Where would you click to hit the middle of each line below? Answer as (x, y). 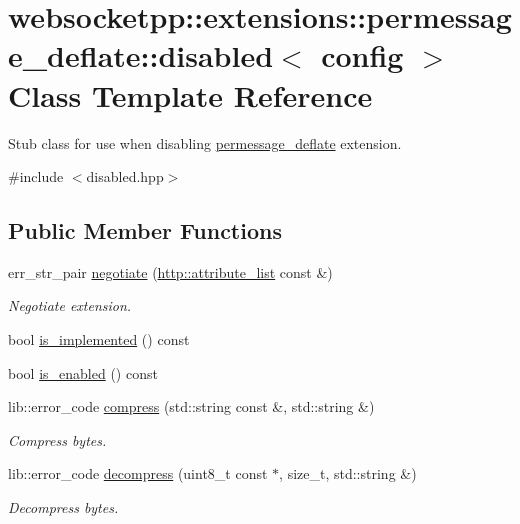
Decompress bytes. (63, 507)
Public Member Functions (145, 230)
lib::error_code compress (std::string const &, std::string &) (191, 406)
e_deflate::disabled (141, 55)
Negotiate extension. (70, 305)
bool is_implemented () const (99, 339)
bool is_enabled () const (83, 372)
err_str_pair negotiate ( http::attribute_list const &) (170, 271)
